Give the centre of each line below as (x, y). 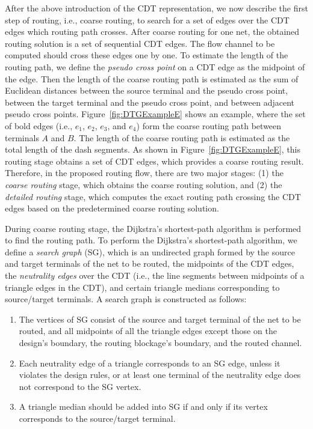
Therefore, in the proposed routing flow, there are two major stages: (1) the (144, 173)
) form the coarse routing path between (209, 125)
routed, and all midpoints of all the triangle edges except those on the (148, 331)
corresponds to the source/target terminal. (97, 418)
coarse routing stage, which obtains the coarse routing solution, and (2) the (144, 184)
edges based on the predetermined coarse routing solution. (112, 208)
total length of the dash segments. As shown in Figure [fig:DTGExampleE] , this (153, 149)
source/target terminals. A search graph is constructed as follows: (126, 299)
